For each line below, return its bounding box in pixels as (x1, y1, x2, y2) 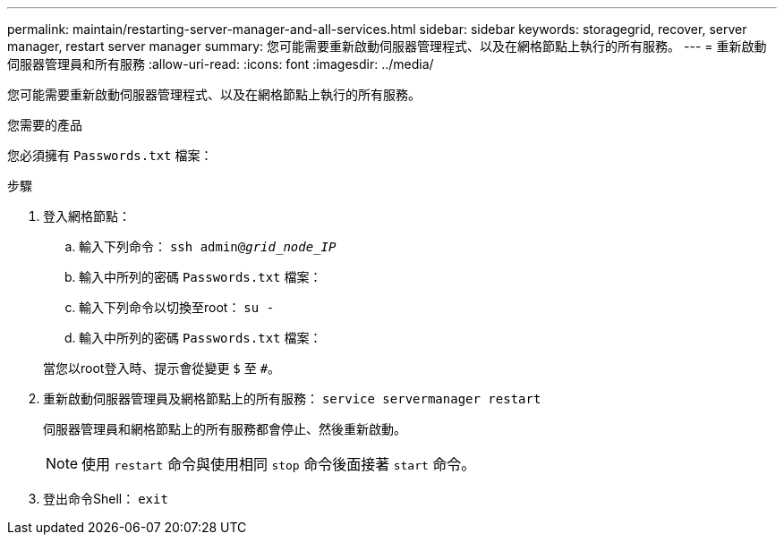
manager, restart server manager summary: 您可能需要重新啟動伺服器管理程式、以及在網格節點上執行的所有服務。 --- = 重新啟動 (7, 38, 767, 54)
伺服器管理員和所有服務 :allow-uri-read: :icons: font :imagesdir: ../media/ (7, 56, 434, 72)
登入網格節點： (43, 208, 131, 224)
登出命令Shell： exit (43, 491, 168, 506)
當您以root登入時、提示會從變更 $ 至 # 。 (43, 360, 281, 376)
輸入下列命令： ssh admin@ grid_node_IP (79, 239, 337, 254)
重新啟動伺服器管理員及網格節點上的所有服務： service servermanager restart (43, 391, 541, 406)
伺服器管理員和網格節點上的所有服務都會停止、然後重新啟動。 (43, 421, 406, 436)
